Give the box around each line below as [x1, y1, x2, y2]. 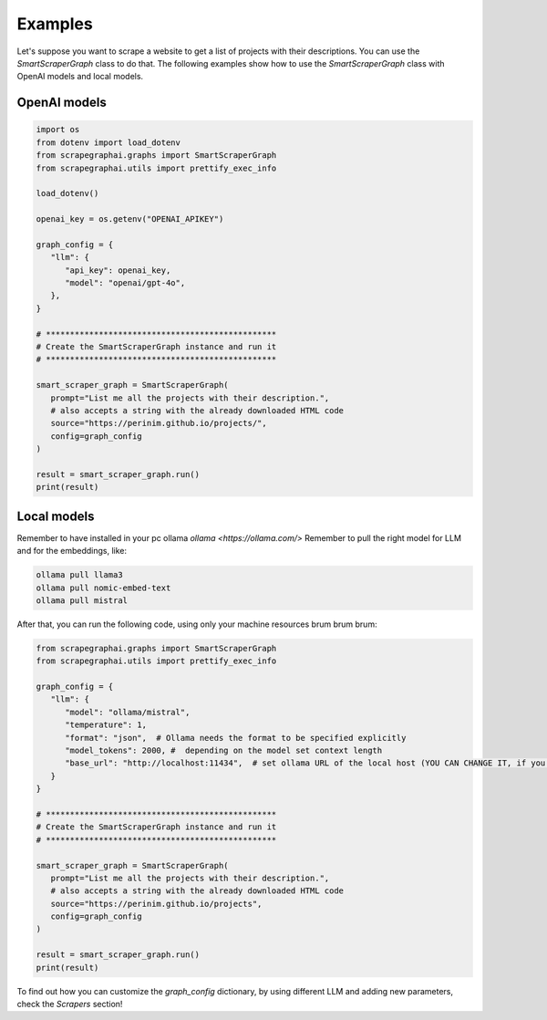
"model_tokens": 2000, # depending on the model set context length [65, 745, 383, 756]
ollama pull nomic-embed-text [36, 582, 171, 593]
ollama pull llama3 [36, 570, 123, 580]
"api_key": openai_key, [65, 265, 171, 276]
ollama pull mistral [36, 595, 128, 606]
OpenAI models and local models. [16, 71, 144, 82]
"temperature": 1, [65, 720, 148, 730]
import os [36, 124, 80, 135]
